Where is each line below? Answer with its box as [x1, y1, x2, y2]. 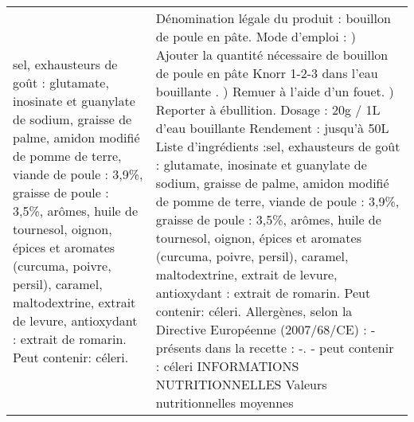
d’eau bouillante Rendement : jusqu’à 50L [155, 119, 389, 137]
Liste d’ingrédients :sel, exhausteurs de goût [155, 137, 400, 155]
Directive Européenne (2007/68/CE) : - [155, 320, 376, 338]
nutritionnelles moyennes [155, 393, 294, 412]
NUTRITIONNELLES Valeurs [155, 375, 327, 393]
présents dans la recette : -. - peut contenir [155, 338, 394, 357]
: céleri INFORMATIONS [155, 357, 299, 375]
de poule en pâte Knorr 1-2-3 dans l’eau [155, 64, 378, 82]
